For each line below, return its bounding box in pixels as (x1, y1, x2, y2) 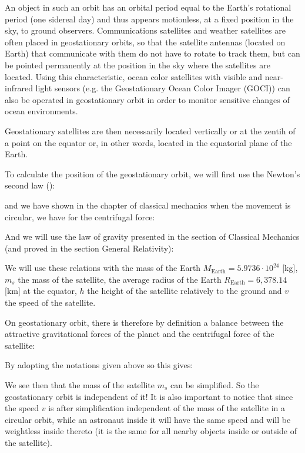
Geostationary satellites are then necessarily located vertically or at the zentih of (5, 124, 296, 137)
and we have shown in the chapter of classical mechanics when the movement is (5, 199, 291, 211)
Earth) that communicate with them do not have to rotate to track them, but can (5, 47, 300, 59)
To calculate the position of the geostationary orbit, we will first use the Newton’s (5, 167, 300, 180)
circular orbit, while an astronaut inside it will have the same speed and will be (5, 413, 291, 425)
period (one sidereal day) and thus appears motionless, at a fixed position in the (5, 12, 294, 25)
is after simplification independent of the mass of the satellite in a (48, 402, 286, 414)
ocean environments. (5, 105, 78, 117)
